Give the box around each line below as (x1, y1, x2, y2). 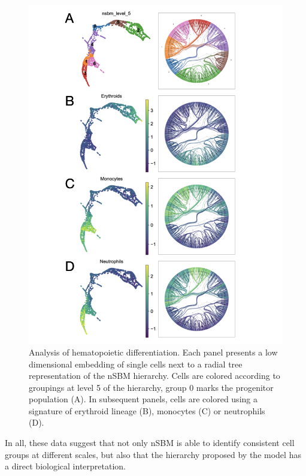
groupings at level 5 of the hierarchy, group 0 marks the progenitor (29, 381, 274, 393)
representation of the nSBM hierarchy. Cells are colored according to (29, 369, 280, 382)
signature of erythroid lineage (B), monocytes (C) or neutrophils (29, 404, 265, 417)
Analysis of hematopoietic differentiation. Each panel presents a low (29, 345, 278, 358)
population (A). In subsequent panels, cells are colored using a (29, 393, 257, 405)
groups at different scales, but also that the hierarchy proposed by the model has (5, 448, 301, 460)
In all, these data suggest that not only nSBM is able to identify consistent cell (5, 436, 295, 449)
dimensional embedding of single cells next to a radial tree (29, 357, 243, 370)
